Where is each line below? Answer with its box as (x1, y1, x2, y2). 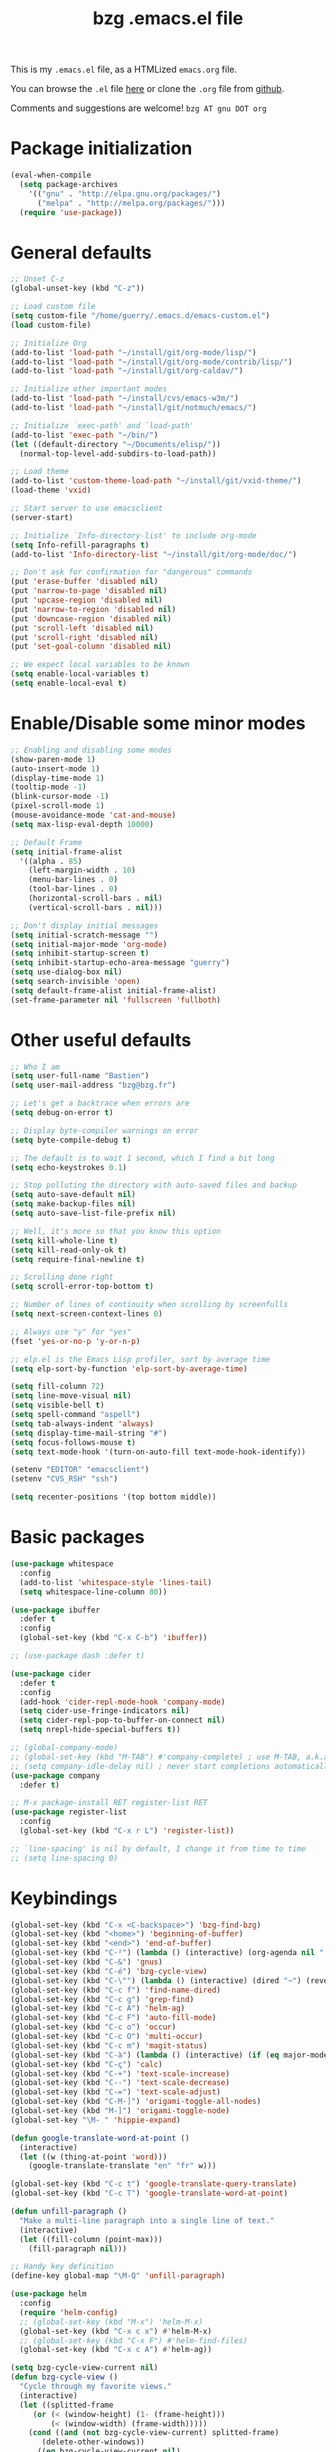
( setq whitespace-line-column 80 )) (19, 1587, 168, 1597)
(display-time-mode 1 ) (10, 773, 105, 783)
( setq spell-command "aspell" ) (10, 1410, 141, 1420)
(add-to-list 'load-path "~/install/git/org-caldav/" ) (10, 366, 244, 376)
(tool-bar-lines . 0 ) (28, 884, 118, 894)
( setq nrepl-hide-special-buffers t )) (19, 1725, 182, 1735)
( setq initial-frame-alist (10, 847, 123, 857)
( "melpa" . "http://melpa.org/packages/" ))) (36, 198, 226, 208)
